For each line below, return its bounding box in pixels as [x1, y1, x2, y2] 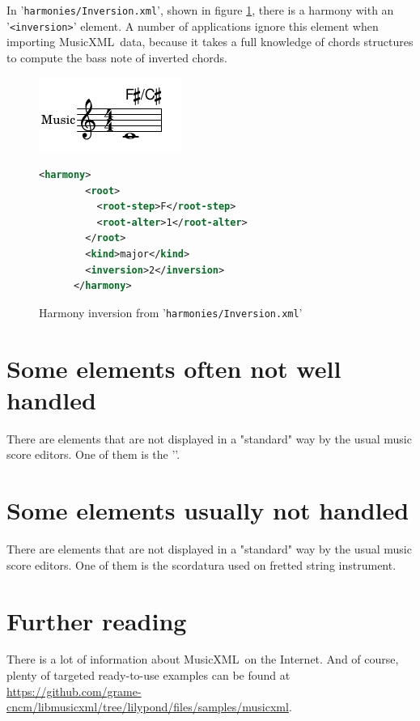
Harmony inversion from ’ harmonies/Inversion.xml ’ [39, 303, 303, 320]
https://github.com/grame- [6, 682, 142, 699]
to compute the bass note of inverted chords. [6, 49, 227, 66]
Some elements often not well [6, 351, 342, 384]
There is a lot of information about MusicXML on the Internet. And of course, [6, 651, 399, 668]
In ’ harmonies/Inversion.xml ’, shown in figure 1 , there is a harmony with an [6, 2, 394, 18]
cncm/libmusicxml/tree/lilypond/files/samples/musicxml [6, 698, 289, 715]
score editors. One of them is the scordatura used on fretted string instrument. [6, 556, 397, 573]
